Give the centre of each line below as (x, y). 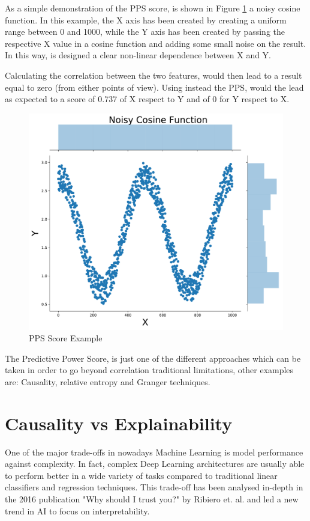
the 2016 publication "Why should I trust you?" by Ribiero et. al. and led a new (152, 499)
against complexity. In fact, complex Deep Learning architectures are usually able (155, 464)
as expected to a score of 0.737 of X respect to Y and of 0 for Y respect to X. (147, 99)
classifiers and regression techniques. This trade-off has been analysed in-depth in (154, 487)
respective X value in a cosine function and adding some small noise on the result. (156, 43)
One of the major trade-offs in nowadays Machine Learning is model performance (154, 452)
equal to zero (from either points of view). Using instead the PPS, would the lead (154, 87)
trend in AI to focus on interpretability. (77, 510)
